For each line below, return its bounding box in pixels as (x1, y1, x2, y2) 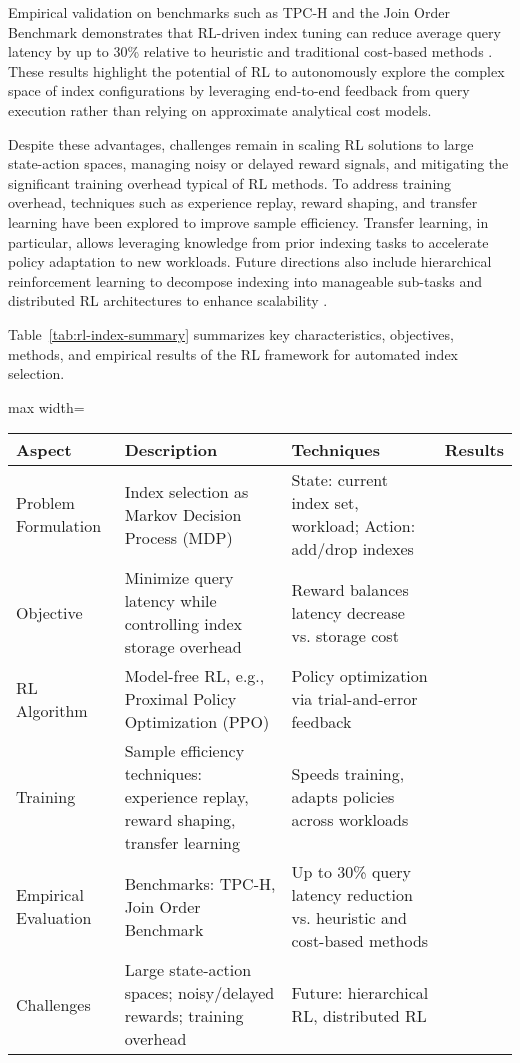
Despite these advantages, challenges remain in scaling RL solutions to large (8, 133, 474, 154)
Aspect (16, 438, 72, 462)
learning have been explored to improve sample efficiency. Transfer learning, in (8, 211, 489, 232)
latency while (124, 589, 217, 613)
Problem (16, 491, 75, 515)
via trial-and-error (291, 687, 418, 711)
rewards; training (124, 1004, 244, 1028)
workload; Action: (291, 514, 416, 538)
